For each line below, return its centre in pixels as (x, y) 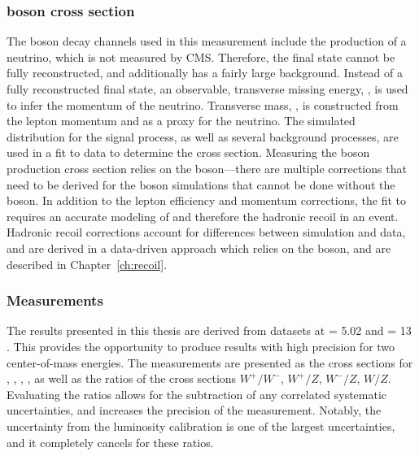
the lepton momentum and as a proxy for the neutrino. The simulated (181, 121)
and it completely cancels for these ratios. (110, 442)
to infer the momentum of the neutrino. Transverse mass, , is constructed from (203, 104)
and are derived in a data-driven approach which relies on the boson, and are (199, 248)
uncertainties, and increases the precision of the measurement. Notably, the (194, 410)
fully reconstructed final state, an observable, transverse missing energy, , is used (207, 89)
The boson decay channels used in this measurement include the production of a (207, 41)
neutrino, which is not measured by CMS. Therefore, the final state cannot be (201, 56)
